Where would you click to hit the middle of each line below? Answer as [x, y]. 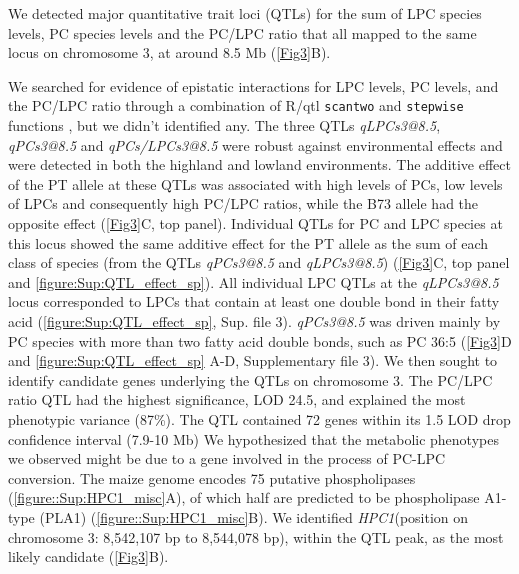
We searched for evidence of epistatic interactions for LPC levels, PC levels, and [253, 85]
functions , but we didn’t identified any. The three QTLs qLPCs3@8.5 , [224, 125]
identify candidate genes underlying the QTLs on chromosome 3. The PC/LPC [250, 379]
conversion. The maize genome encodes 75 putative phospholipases [212, 477]
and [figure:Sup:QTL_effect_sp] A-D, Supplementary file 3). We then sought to [253, 360]
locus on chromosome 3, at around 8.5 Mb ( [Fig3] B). [169, 52]
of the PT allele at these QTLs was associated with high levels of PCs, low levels [255, 183]
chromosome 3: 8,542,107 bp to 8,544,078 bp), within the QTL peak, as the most [256, 536]
